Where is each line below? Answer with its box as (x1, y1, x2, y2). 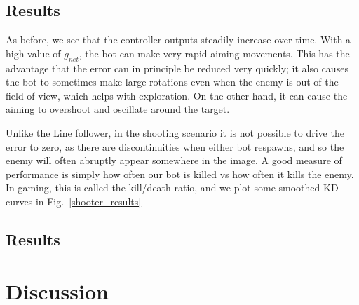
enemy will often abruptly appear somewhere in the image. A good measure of (6, 153, 342, 168)
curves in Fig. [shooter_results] (6, 194, 142, 208)
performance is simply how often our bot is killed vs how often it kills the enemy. (6, 166, 354, 181)
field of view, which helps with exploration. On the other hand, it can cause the (6, 88, 348, 102)
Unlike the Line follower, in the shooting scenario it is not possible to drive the (6, 125, 344, 140)
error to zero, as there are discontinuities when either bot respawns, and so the (6, 139, 344, 154)
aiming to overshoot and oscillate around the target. (6, 102, 230, 116)
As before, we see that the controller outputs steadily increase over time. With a (6, 32, 351, 47)
